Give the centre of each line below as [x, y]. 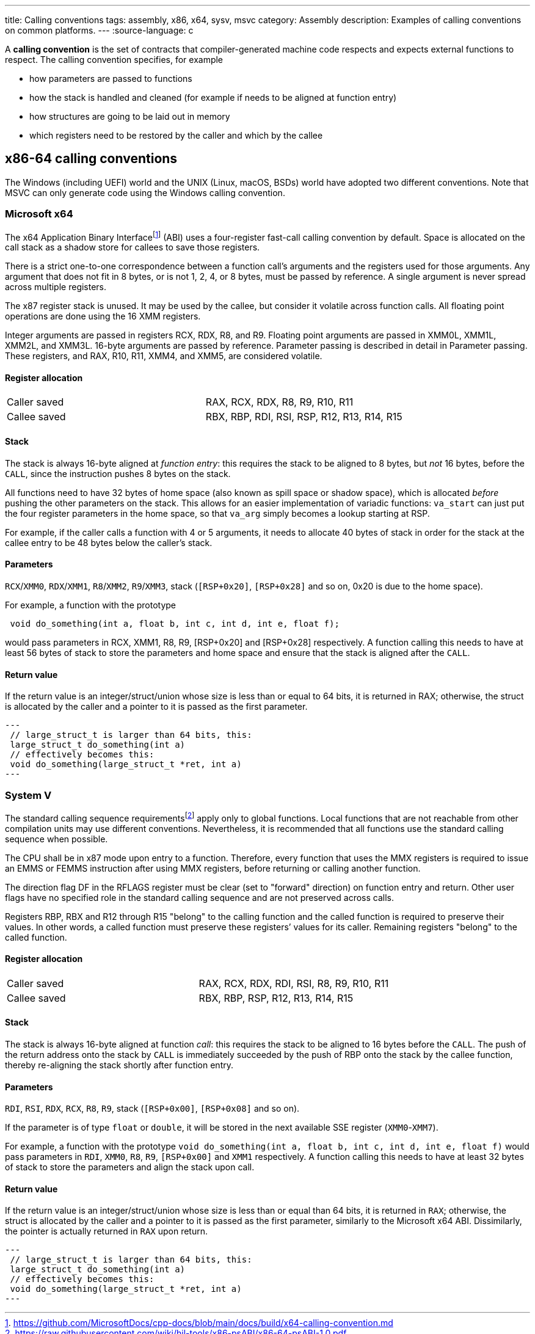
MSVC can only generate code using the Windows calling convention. [145, 192]
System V [28, 795]
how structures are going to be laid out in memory [130, 116]
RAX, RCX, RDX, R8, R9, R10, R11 [279, 402]
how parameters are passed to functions [111, 78]
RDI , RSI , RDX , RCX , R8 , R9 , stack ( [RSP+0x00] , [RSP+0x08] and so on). [152, 1109]
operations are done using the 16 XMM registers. [103, 316]
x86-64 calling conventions [91, 159]
